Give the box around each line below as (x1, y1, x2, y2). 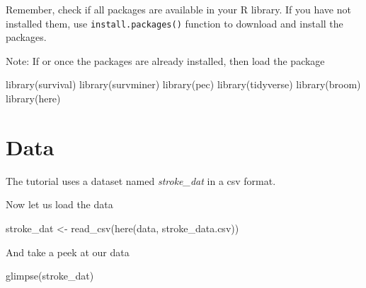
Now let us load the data (6, 197, 113, 212)
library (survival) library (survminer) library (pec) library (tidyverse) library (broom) (6, 77, 361, 92)
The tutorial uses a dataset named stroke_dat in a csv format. (6, 173, 276, 188)
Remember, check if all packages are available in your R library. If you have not (6, 2, 351, 16)
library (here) (6, 91, 61, 106)
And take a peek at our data (6, 244, 130, 259)
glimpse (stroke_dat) (6, 268, 94, 283)
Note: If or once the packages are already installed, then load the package (6, 53, 325, 68)
